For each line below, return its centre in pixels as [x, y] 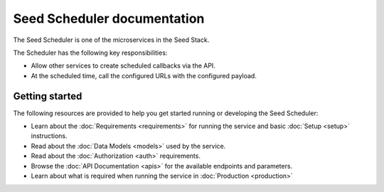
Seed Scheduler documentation [109, 18]
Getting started [48, 96]
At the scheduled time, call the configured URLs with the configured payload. [144, 75]
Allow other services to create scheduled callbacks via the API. [123, 66]
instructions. [49, 136]
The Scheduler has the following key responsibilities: [90, 53]
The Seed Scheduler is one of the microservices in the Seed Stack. [111, 40]
